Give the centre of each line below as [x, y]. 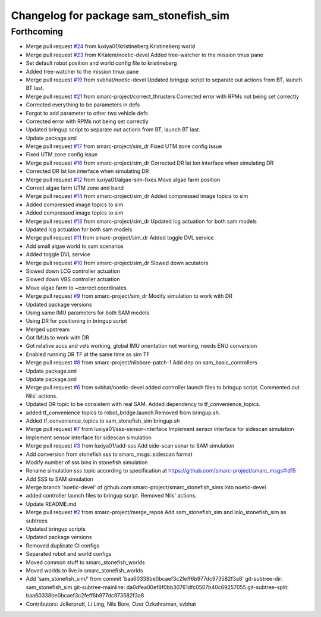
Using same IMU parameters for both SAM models [88, 313]
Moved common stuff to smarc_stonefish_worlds [85, 562]
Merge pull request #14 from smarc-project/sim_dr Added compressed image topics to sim [137, 196]
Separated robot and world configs [69, 554]
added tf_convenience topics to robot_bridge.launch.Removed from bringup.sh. [123, 413]
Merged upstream [48, 329]
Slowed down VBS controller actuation [73, 279]
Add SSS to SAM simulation [59, 479]
